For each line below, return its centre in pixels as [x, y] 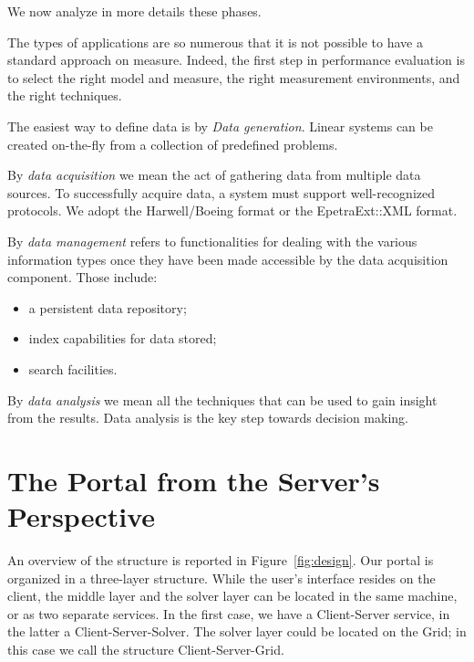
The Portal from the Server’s [194, 480]
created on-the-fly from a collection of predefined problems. [173, 144]
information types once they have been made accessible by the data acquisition [228, 259]
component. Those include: [82, 277]
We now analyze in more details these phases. [134, 11]
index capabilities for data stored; [123, 338]
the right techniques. [65, 95]
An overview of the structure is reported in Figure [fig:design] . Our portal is [221, 560]
